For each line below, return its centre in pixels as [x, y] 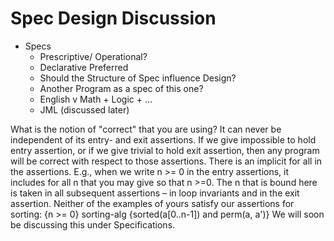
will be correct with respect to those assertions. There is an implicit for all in [166, 161]
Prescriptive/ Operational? [93, 56]
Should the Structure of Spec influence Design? [138, 78]
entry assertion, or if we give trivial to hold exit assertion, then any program [165, 150]
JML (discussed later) [84, 109]
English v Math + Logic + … [96, 99]
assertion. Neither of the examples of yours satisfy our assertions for [152, 203]
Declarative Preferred [84, 67]
